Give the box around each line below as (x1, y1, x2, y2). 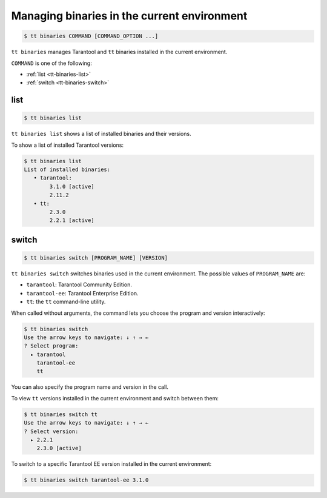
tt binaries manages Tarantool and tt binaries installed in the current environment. (11, 49, 228, 56)
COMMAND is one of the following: (11, 59, 92, 67)
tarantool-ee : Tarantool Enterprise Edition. (26, 289, 139, 297)
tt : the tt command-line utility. (26, 298, 106, 306)
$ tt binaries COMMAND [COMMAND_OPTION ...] (24, 33, 159, 39)
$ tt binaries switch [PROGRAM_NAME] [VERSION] (24, 254, 168, 261)
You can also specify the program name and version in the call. (11, 383, 169, 391)
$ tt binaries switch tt (24, 411, 98, 418)
